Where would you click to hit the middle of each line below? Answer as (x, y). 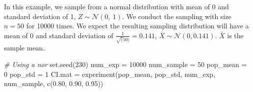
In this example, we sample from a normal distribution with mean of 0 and (116, 6)
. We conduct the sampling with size (177, 16)
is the (235, 35)
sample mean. (25, 48)
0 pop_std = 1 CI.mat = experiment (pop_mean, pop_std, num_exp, (110, 74)
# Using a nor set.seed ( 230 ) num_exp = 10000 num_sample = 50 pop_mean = (126, 64)
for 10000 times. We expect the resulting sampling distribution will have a (138, 26)
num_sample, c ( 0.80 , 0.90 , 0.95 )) (54, 83)
